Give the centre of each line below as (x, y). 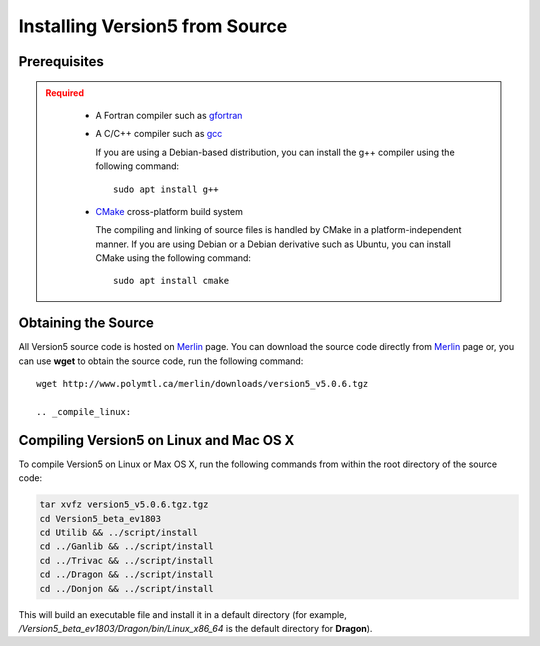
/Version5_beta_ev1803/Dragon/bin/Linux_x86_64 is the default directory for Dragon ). (195, 628)
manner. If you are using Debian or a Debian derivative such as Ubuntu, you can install (273, 244)
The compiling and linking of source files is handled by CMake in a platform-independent (278, 230)
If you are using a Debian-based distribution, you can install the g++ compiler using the (275, 152)
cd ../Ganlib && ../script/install (126, 546)
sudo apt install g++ (166, 189)
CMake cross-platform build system (169, 211)
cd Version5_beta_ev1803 (100, 518)
